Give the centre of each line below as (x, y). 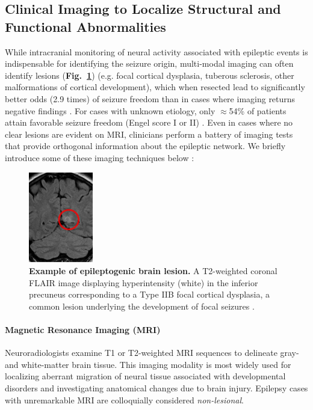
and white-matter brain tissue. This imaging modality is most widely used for (148, 364)
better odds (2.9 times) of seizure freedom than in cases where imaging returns (150, 98)
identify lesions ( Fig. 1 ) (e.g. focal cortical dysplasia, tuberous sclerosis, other (150, 75)
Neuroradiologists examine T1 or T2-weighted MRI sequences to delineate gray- (152, 353)
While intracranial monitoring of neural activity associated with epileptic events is (156, 51)
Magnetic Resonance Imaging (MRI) (83, 330)
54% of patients (258, 110)
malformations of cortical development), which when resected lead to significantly (155, 87)
